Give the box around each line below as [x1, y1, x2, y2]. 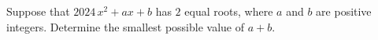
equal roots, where [184, 3, 273, 19]
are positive [316, 3, 372, 19]
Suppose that [6, 3, 70, 19]
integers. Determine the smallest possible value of [6, 18, 245, 35]
